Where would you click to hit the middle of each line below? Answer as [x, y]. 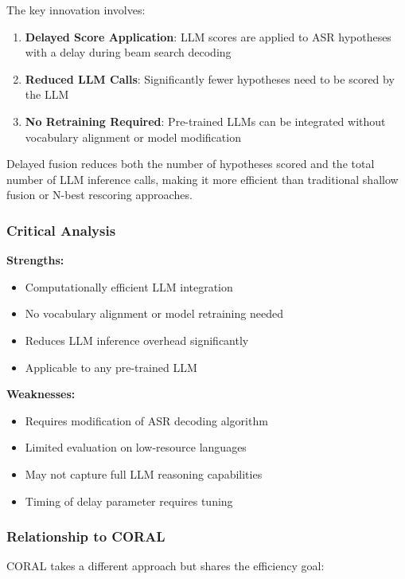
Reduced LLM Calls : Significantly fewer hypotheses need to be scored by [210, 78]
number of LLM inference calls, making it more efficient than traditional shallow [202, 179]
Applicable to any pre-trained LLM [111, 367]
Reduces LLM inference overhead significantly [137, 340]
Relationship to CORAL [86, 536]
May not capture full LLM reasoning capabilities [144, 473]
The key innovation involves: [76, 10]
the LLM [47, 94]
